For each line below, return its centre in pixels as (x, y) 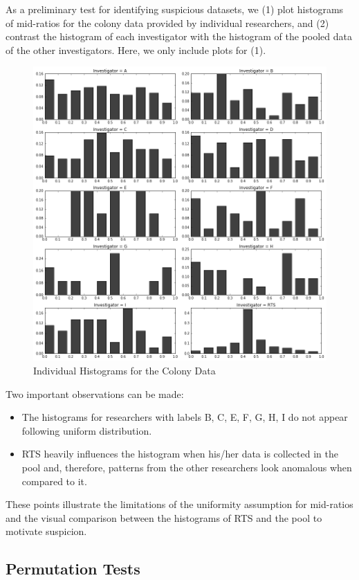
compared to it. (54, 481)
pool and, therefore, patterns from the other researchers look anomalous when (187, 467)
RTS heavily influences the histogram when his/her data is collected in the (180, 454)
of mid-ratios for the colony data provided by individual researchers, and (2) (167, 22)
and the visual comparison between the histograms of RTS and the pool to (164, 517)
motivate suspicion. (46, 531)
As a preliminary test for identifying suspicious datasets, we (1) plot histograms (175, 9)
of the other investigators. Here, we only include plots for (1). (136, 49)
